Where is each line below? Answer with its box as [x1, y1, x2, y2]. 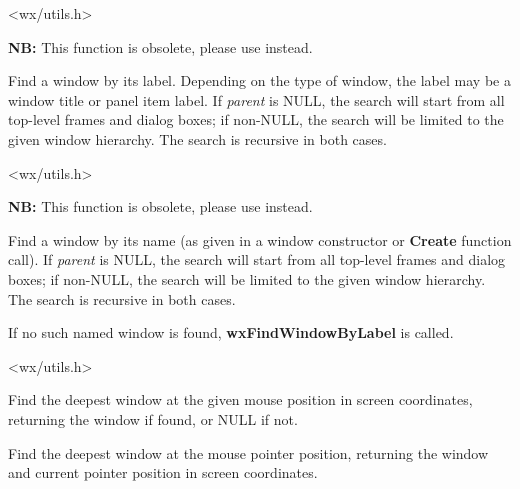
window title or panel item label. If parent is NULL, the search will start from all [8, 89, 505, 110]
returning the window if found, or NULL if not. [8, 408, 298, 429]
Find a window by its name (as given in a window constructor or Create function [8, 229, 512, 250]
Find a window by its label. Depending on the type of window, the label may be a [8, 70, 511, 91]
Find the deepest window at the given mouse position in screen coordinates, [8, 389, 473, 410]
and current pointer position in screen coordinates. [8, 462, 318, 483]
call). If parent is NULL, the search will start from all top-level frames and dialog [8, 249, 506, 270]
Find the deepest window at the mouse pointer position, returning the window [8, 442, 489, 463]
